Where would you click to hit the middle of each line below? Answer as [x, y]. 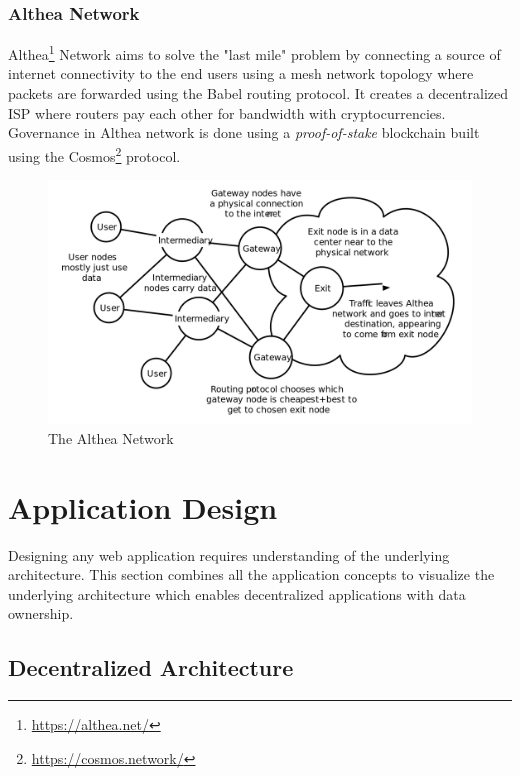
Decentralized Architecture [151, 667]
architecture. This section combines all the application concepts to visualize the [251, 574]
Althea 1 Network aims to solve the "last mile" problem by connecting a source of [254, 52]
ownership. [41, 613]
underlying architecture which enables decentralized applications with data [237, 593]
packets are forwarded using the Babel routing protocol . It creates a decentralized [258, 93]
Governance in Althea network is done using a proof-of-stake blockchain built [244, 132]
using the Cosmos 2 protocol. [94, 154]
